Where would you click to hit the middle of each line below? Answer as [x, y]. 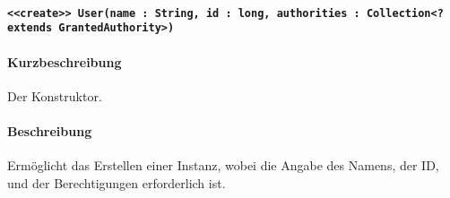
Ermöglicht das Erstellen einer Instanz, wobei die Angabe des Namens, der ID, [223, 165]
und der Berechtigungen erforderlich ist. [117, 182]
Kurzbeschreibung [65, 61]
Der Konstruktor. [55, 95]
